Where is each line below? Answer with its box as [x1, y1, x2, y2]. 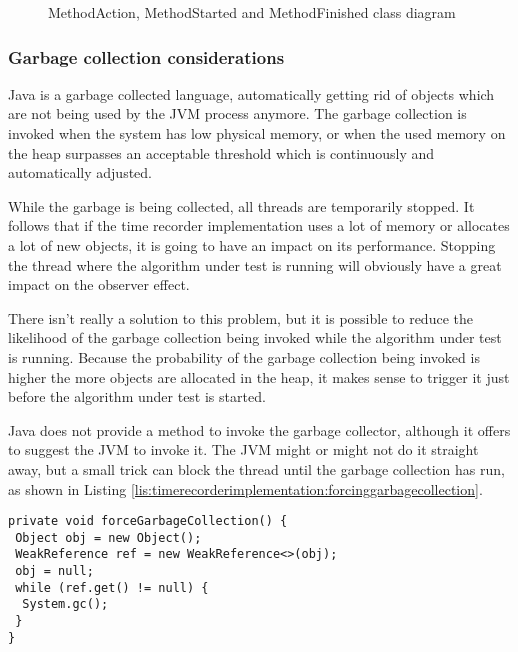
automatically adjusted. [8, 162, 152, 183]
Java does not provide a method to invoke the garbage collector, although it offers [8, 419, 511, 440]
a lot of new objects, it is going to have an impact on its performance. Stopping [8, 234, 496, 255]
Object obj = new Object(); [15, 530, 202, 545]
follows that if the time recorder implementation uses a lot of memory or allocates [8, 215, 510, 236]
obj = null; [15, 564, 94, 579]
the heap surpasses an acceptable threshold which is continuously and [8, 142, 435, 163]
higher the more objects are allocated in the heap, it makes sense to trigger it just [8, 366, 510, 387]
